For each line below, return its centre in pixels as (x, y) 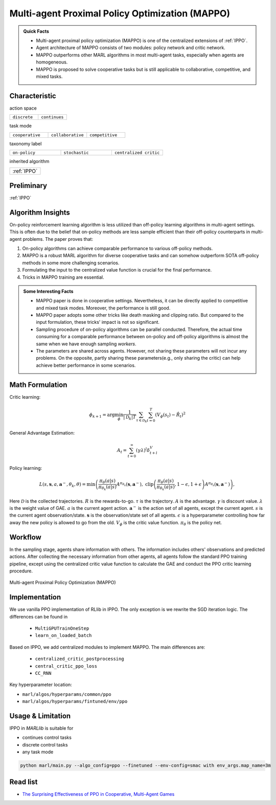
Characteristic (33, 96)
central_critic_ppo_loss (66, 666)
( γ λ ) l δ (143, 450)
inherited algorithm (29, 161)
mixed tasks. (49, 76)
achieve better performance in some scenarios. (86, 365)
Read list (24, 782)
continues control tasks (47, 737)
